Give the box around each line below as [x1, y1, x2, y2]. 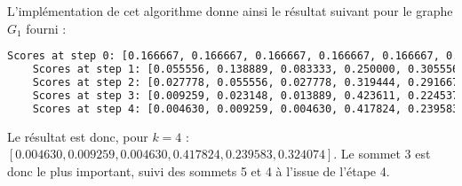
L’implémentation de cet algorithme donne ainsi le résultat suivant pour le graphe [7, 2, 453, 19]
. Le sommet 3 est [333, 144, 431, 163]
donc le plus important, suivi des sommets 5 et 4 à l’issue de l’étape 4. [7, 161, 390, 180]
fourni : [26, 19, 67, 37]
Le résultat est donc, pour [7, 127, 148, 145]
